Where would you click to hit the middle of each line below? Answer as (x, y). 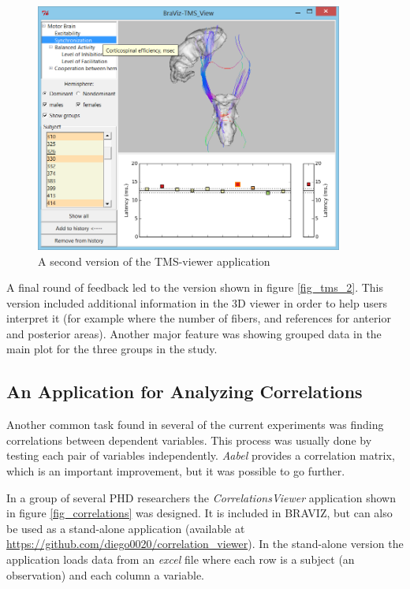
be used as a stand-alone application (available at (126, 528)
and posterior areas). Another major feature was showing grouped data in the (194, 333)
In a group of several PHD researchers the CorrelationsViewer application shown (201, 497)
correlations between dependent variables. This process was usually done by (189, 440)
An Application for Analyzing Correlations (184, 391)
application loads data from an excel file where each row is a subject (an (181, 559)
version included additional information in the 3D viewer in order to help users (197, 302)
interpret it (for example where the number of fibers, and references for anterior (199, 318)
